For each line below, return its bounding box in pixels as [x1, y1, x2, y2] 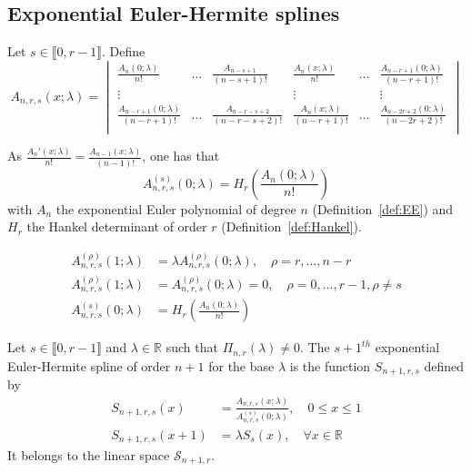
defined [424, 356, 465, 375]
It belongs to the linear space [7, 446, 170, 465]
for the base [208, 356, 275, 375]
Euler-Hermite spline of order [7, 356, 171, 375]
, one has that [142, 146, 220, 165]
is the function [289, 356, 371, 375]
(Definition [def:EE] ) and [312, 199, 454, 218]
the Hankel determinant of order [26, 217, 207, 236]
